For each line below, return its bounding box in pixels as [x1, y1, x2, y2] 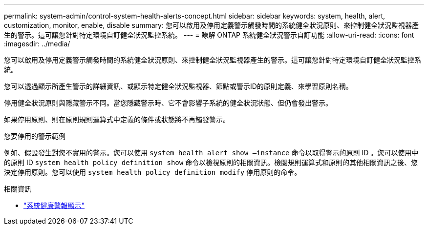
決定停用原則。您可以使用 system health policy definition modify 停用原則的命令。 [4, 168, 301, 176]
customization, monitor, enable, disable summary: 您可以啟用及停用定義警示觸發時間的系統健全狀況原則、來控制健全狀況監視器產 [4, 21, 419, 29]
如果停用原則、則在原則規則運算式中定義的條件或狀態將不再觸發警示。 [4, 115, 230, 124]
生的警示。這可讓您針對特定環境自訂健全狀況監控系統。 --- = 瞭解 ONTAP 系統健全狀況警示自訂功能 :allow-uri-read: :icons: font [4, 31, 414, 39]
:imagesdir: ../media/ [4, 40, 70, 48]
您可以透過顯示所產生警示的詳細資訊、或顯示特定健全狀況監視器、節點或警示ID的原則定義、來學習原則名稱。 [4, 82, 353, 90]
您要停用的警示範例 [4, 132, 65, 140]
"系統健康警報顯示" [23, 201, 85, 209]
